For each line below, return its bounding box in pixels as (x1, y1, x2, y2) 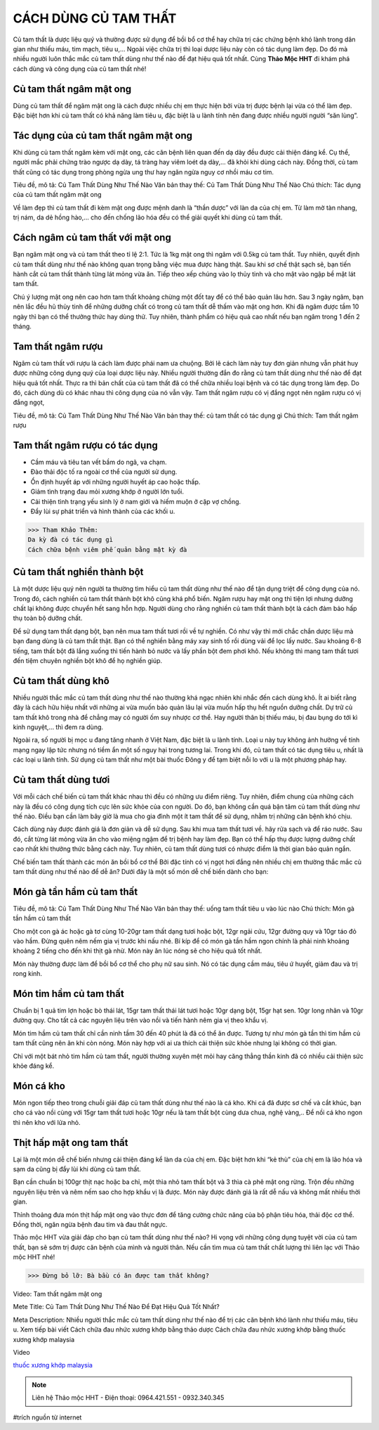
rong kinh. (13, 970, 42, 978)
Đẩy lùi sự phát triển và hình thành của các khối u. (30, 507, 175, 516)
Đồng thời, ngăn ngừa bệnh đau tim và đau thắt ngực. (13, 1220, 168, 1228)
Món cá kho (13, 1080, 66, 1092)
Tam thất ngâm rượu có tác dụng (13, 439, 158, 451)
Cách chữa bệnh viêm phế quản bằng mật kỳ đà (27, 546, 187, 553)
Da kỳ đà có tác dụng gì (27, 536, 114, 544)
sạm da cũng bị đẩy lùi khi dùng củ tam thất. (13, 1165, 142, 1173)
